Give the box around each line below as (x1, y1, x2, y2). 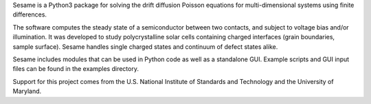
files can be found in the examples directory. (12, 65, 139, 73)
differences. (12, 10, 47, 19)
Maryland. (12, 87, 42, 96)
